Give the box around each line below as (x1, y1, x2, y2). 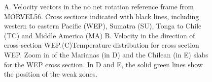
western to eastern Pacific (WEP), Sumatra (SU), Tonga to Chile (4, 21, 202, 31)
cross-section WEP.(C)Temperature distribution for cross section (4, 40, 199, 50)
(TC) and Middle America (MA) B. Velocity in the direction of (4, 30, 195, 40)
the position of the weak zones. (4, 69, 98, 79)
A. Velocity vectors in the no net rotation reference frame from (4, 1, 194, 11)
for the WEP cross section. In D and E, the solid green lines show (4, 59, 203, 69)
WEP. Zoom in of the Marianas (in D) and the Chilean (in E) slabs (4, 49, 209, 59)
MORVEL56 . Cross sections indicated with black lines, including (4, 11, 199, 21)
